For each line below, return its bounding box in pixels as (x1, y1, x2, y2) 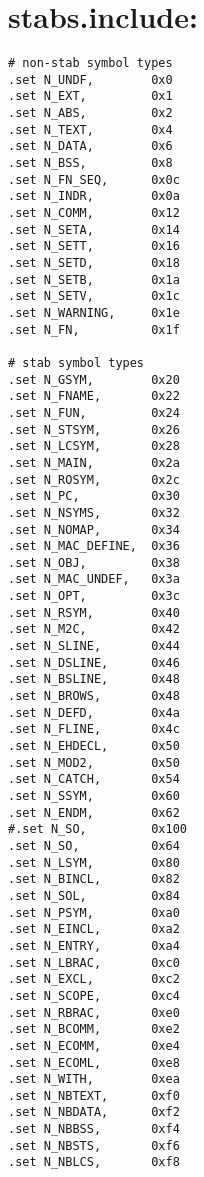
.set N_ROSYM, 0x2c (8, 472, 180, 487)
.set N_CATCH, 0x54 (8, 772, 180, 787)
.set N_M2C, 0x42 (8, 622, 180, 637)
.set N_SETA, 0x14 (8, 222, 180, 237)
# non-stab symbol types (8, 56, 173, 71)
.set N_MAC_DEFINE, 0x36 (8, 539, 180, 554)
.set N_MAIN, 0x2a (8, 455, 180, 470)
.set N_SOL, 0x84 (8, 888, 180, 903)
